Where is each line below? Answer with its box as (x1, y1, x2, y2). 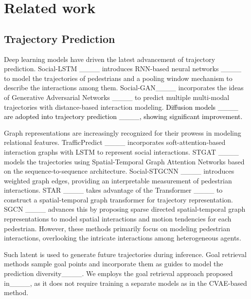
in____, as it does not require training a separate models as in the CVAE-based (4, 278, 247, 288)
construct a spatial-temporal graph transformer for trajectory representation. (4, 194, 233, 204)
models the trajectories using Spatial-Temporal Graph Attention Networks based (4, 156, 245, 166)
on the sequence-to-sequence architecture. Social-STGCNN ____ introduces (4, 166, 234, 176)
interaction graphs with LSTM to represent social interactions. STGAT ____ (4, 146, 239, 157)
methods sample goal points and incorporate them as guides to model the (4, 259, 223, 269)
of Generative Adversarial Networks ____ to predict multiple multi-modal (4, 92, 230, 102)
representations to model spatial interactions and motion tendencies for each (4, 214, 232, 224)
